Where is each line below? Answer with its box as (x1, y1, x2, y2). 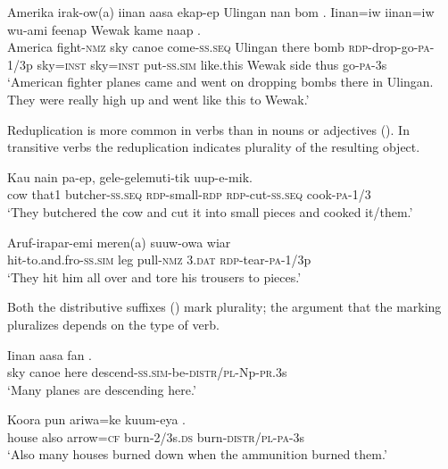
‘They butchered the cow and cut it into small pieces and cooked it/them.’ (7, 202, 413, 221)
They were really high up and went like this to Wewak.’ (7, 89, 310, 108)
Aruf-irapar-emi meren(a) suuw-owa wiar (7, 232, 231, 251)
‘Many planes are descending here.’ (7, 380, 196, 398)
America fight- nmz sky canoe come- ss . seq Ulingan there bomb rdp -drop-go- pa (7, 38, 430, 56)
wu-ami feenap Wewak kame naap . (7, 20, 201, 38)
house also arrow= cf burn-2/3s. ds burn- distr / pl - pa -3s (7, 427, 305, 446)
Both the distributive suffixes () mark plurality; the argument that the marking (7, 297, 442, 316)
